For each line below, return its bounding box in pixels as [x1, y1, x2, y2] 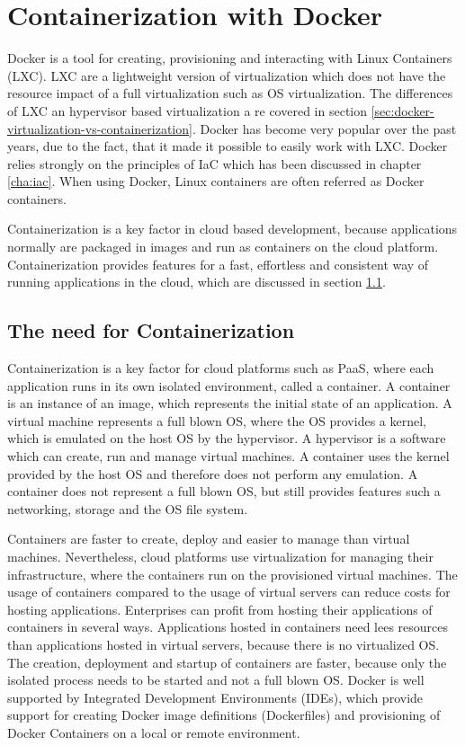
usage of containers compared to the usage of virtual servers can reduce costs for [7, 582, 451, 601]
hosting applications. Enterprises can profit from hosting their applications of [7, 599, 433, 618]
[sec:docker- [371, 101, 434, 120]
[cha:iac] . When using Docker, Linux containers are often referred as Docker [7, 172, 425, 191]
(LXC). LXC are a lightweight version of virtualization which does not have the [7, 66, 446, 84]
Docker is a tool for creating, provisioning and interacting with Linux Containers [7, 49, 452, 67]
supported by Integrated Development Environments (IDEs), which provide [7, 687, 424, 706]
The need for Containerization [7, 316, 295, 344]
